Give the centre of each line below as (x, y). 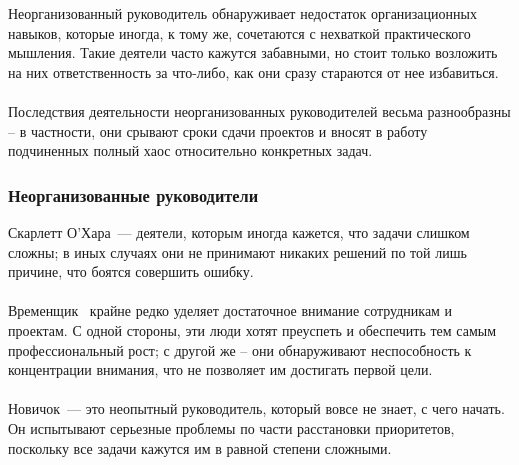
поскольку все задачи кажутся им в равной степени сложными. (200, 447)
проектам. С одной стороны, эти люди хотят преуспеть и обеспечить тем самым (252, 329)
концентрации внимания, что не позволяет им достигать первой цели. (220, 369)
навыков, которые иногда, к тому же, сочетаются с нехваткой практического (239, 32)
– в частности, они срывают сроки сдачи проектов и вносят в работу (218, 130)
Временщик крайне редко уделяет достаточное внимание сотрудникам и (230, 310)
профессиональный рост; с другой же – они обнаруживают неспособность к (240, 349)
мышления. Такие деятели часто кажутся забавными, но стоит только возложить (253, 52)
